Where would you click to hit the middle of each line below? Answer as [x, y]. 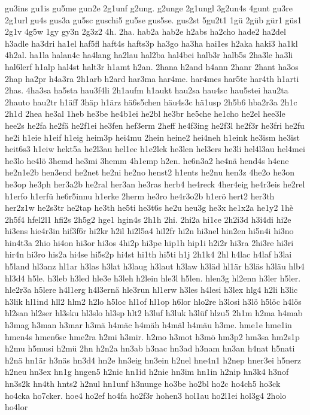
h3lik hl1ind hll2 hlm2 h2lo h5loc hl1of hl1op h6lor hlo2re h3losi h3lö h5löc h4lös [153, 301]
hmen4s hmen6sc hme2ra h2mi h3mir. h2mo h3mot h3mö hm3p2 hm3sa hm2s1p [152, 336]
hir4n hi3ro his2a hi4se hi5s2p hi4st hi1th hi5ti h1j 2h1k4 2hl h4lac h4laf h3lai [148, 254]
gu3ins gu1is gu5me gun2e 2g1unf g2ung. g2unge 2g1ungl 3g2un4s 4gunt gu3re [149, 8]
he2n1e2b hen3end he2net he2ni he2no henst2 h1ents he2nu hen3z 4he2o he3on [150, 172]
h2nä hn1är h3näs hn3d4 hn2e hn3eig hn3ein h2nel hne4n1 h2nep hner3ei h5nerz [153, 360]
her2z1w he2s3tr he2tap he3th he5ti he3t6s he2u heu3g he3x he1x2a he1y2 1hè [149, 207]
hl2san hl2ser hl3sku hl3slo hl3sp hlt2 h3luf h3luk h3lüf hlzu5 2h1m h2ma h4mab [154, 313]
